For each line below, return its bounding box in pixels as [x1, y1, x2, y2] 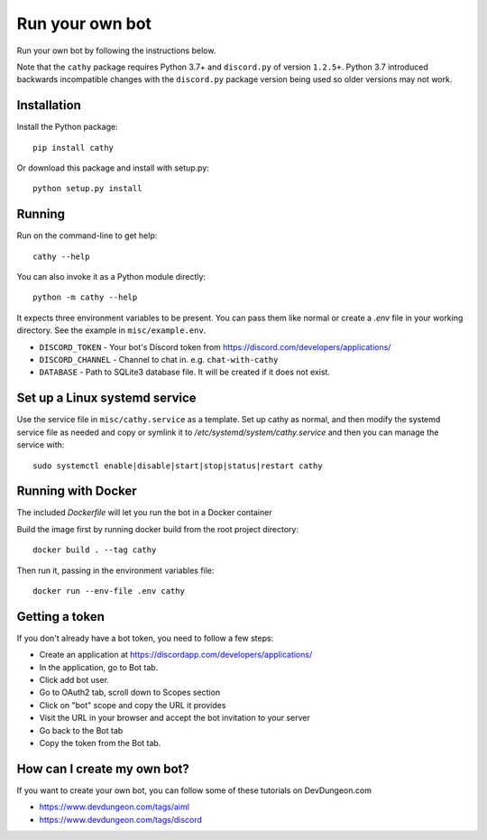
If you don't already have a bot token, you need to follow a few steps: [16, 632, 274, 643]
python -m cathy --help [32, 292, 138, 302]
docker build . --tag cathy [32, 545, 157, 555]
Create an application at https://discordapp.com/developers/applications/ [39, 650, 313, 660]
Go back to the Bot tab [39, 725, 124, 735]
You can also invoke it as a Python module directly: [16, 272, 207, 282]
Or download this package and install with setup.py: [16, 162, 209, 173]
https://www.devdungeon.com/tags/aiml [39, 801, 189, 812]
